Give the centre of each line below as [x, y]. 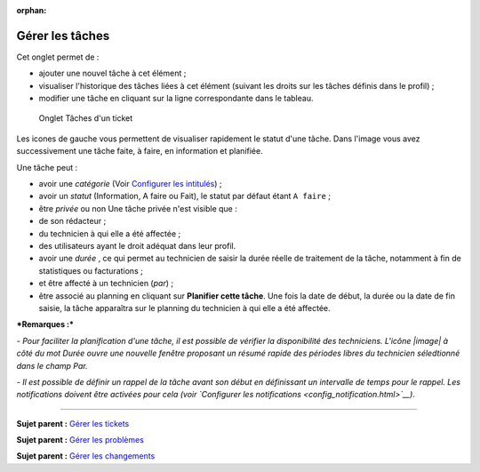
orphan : [32, 10]
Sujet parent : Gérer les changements [86, 456]
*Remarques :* [45, 324]
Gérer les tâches [63, 36]
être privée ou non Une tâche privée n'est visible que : [138, 208]
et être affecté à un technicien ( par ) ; [106, 284]
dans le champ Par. [52, 365]
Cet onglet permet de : [58, 57]
